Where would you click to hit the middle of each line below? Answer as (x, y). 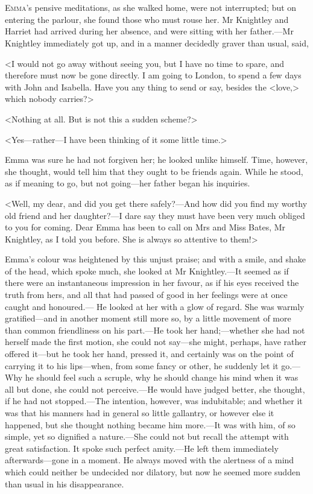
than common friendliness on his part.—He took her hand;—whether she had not (155, 330)
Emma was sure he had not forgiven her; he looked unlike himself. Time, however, (156, 160)
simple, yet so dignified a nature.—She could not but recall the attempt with (147, 436)
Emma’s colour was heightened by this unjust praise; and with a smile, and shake (155, 259)
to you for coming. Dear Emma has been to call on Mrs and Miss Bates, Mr (145, 227)
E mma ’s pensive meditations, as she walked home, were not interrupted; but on (151, 8)
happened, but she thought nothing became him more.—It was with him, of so (150, 424)
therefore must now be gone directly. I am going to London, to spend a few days (153, 75)
